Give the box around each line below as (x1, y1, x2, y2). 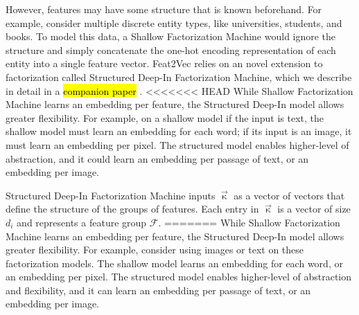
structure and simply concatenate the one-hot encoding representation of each (6, 42, 336, 57)
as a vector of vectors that (234, 188, 345, 202)
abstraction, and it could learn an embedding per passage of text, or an (6, 151, 309, 165)
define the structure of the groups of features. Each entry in (6, 201, 259, 216)
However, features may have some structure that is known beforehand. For (6, 2, 322, 16)
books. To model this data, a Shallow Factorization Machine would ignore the (6, 29, 336, 44)
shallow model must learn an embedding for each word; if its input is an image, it (6, 124, 352, 138)
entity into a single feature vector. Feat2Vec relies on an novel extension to (6, 56, 323, 71)
